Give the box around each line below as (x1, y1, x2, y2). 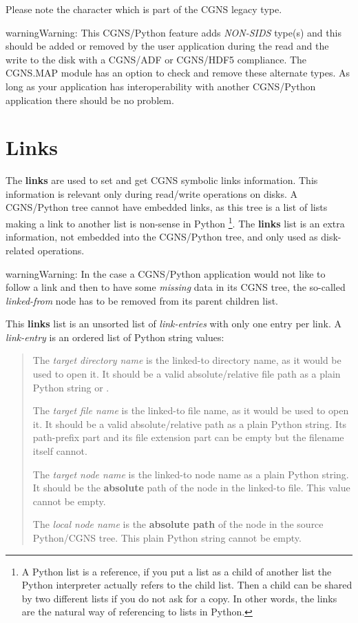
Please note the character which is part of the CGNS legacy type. (6, 2, 282, 16)
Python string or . (32, 380, 109, 394)
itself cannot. (32, 444, 87, 458)
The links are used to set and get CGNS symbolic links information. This (6, 173, 318, 187)
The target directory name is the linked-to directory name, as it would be (32, 353, 341, 367)
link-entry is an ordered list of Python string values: (6, 329, 224, 344)
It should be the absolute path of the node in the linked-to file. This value (32, 480, 350, 495)
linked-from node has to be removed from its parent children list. (6, 293, 279, 307)
